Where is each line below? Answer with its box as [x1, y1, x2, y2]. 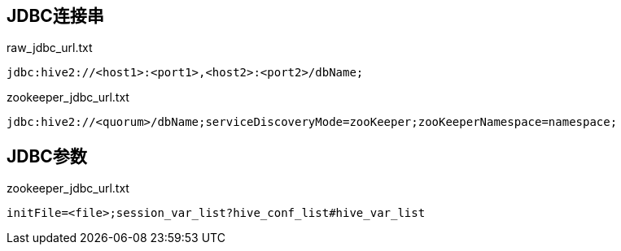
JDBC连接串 [7, 6, 104, 26]
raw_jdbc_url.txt [7, 41, 93, 55]
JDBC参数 [7, 145, 87, 167]
